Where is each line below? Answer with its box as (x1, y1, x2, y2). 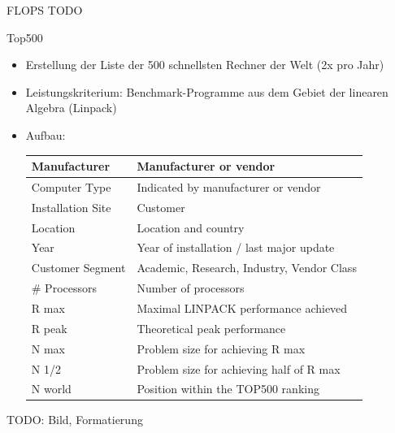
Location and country (137, 219, 245, 236)
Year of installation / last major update (137, 239, 335, 256)
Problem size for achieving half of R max (137, 360, 341, 377)
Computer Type (31, 178, 111, 195)
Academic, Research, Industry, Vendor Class (137, 259, 357, 276)
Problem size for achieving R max (137, 340, 306, 357)
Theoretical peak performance (137, 319, 286, 336)
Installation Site (31, 198, 111, 215)
